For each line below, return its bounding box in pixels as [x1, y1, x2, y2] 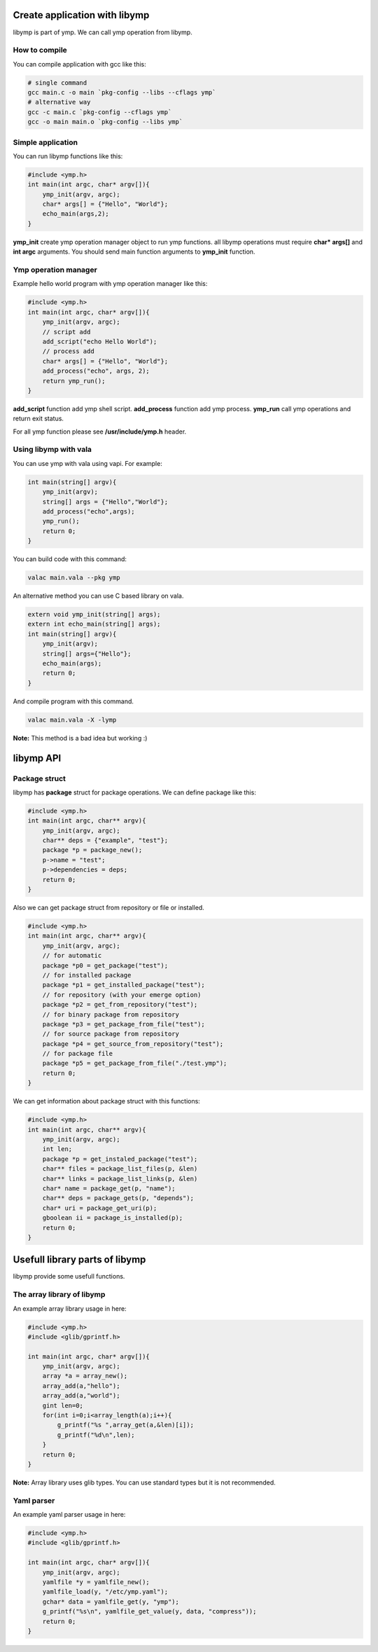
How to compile [13, 46, 68, 55]
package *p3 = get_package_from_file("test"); [42, 1020, 206, 1028]
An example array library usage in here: [13, 1304, 127, 1313]
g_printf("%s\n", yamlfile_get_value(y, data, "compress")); [42, 1608, 257, 1616]
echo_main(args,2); [42, 210, 110, 218]
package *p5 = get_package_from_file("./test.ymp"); [42, 1059, 227, 1068]
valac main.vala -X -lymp [27, 715, 117, 724]
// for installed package [42, 971, 132, 979]
